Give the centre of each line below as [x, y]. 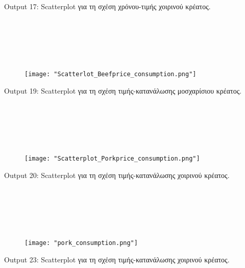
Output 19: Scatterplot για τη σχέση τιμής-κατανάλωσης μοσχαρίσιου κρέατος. [123, 91]
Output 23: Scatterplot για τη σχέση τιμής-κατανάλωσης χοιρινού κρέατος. [117, 260]
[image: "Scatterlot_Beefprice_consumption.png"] [111, 74]
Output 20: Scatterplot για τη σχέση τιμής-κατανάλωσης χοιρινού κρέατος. [117, 175]
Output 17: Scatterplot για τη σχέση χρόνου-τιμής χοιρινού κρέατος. [107, 6]
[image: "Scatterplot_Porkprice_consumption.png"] [112, 159]
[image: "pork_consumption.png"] [81, 243]
